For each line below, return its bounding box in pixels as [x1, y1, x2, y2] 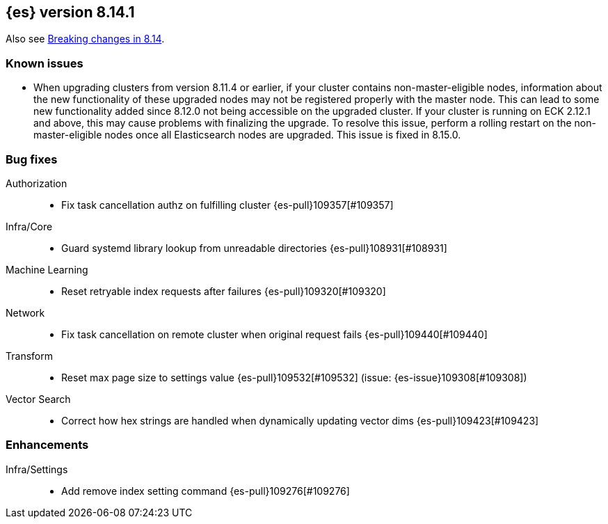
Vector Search [6, 392, 71, 405]
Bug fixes [6, 152, 58, 166]
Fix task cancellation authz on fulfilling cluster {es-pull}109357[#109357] [61, 198, 394, 211]
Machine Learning [6, 263, 88, 276]
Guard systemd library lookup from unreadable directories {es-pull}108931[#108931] [61, 241, 447, 254]
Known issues [6, 56, 83, 70]
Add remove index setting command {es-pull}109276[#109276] [61, 484, 350, 497]
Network [6, 306, 45, 319]
